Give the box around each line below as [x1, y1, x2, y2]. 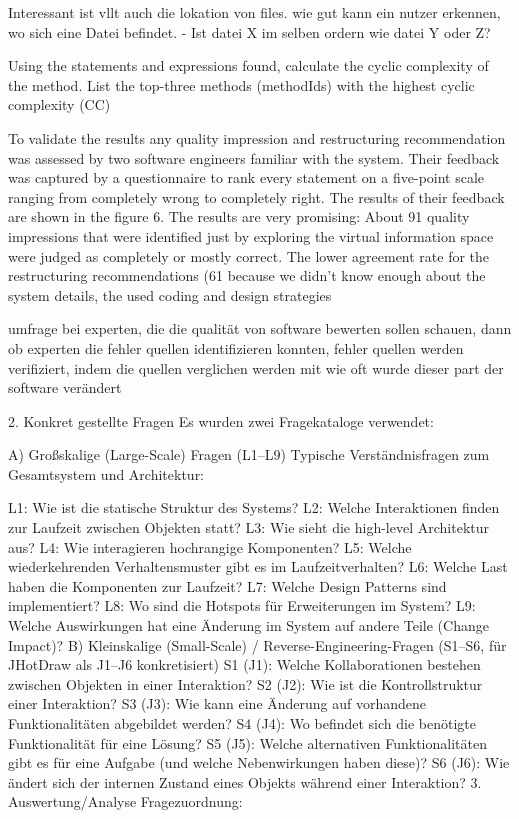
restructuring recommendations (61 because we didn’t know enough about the [8, 265, 486, 286]
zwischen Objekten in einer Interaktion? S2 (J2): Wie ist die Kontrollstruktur [8, 673, 483, 694]
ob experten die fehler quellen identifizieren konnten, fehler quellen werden [8, 337, 464, 358]
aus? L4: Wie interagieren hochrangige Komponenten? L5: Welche [8, 536, 412, 557]
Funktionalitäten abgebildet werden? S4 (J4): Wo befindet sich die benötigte [8, 713, 477, 733]
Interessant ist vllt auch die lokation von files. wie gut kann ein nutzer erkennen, [8, 2, 501, 22]
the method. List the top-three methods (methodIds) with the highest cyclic [8, 74, 475, 95]
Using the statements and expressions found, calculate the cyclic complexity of [8, 55, 489, 76]
